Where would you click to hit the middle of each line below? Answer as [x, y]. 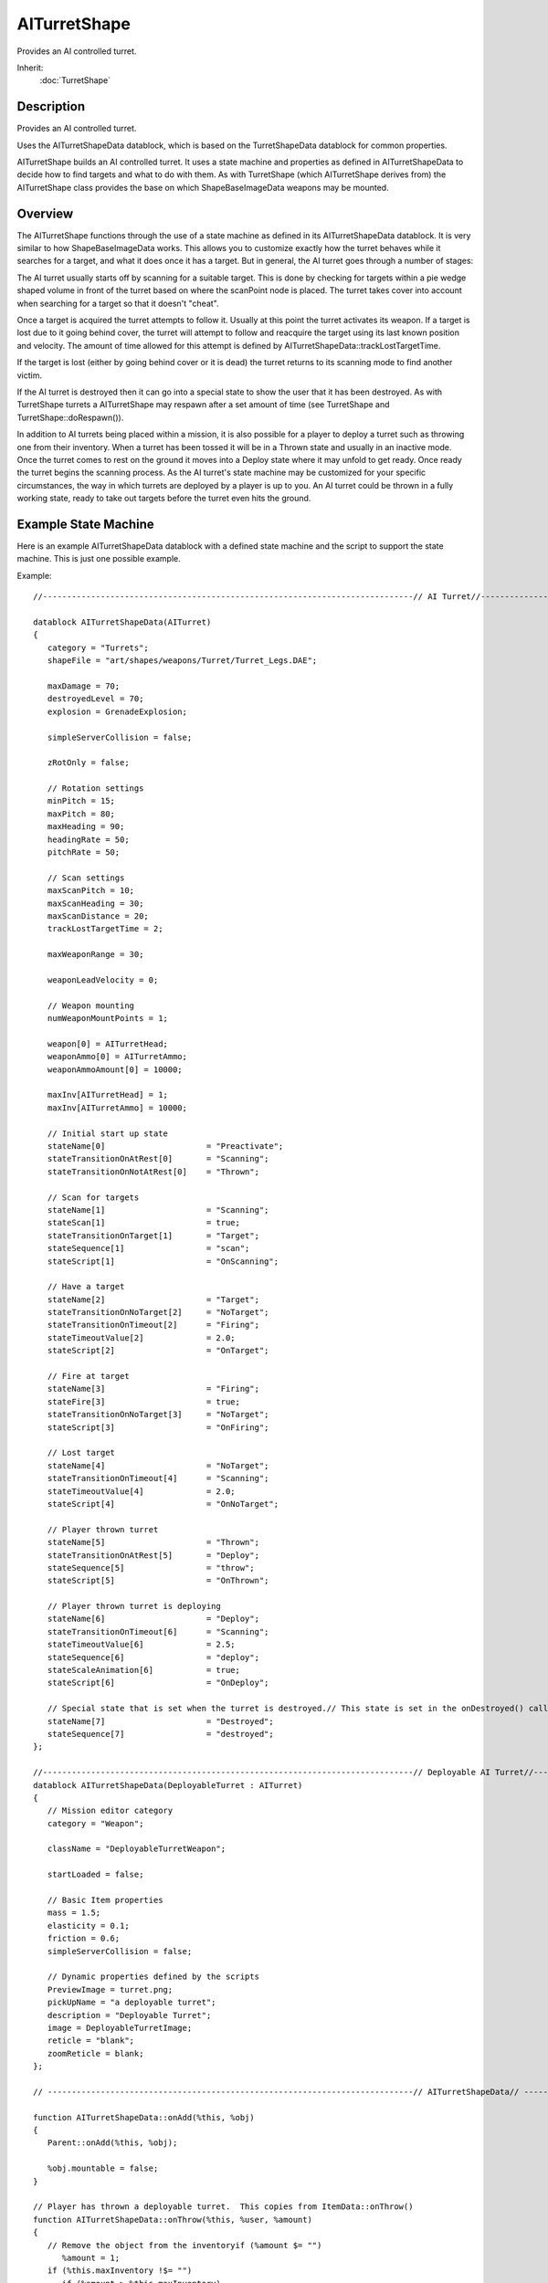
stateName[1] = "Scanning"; [158, 1210]
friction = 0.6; [84, 1939]
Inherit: [30, 68]
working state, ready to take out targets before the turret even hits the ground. [164, 499]
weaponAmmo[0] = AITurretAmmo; [117, 1057]
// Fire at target [88, 1376]
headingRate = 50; [88, 839]
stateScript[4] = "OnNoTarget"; [163, 1504]
